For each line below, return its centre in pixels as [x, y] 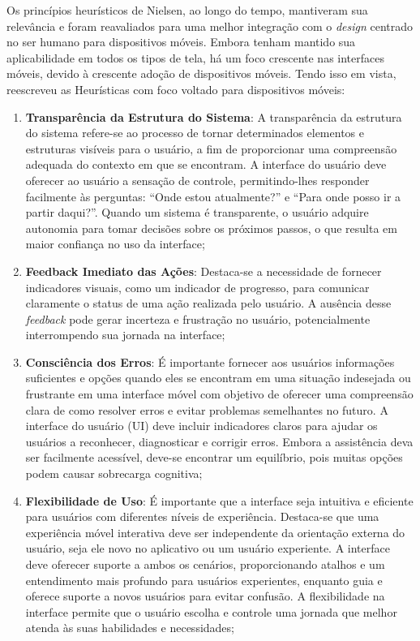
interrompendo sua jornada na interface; [125, 335]
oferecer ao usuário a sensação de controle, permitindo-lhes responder [197, 180]
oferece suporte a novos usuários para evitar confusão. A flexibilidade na [205, 596]
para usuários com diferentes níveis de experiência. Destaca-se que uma [202, 516]
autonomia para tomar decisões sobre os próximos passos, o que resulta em [211, 228]
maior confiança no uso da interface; [115, 244]
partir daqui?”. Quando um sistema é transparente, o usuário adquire [197, 212]
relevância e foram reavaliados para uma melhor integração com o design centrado [210, 26]
